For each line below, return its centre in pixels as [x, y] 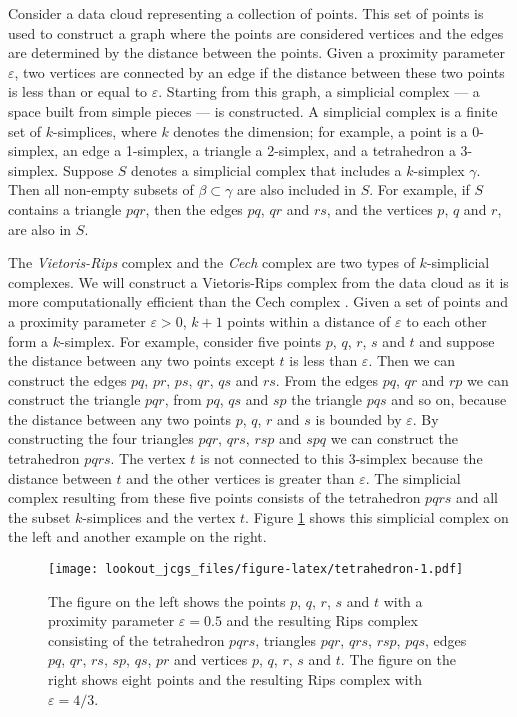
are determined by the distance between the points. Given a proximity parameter [257, 52]
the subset [39, 516]
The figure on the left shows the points [167, 600]
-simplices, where [105, 130]
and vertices [211, 659]
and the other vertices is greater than [240, 477]
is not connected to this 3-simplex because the [341, 458]
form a [28, 340]
